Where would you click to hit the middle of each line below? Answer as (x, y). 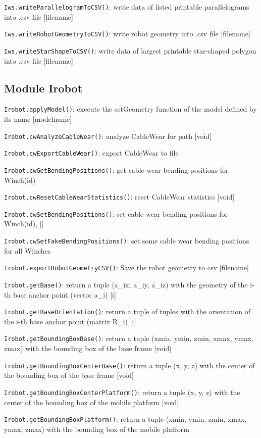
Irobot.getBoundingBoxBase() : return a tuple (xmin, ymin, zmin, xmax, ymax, (129, 338)
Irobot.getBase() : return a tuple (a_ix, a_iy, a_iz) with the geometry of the (126, 284)
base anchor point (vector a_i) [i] (64, 294)
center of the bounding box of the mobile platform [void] (92, 402)
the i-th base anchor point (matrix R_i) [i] (70, 321)
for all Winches (28, 250)
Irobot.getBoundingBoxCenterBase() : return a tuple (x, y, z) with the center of (129, 365)
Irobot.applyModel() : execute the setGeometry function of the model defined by (130, 109)
